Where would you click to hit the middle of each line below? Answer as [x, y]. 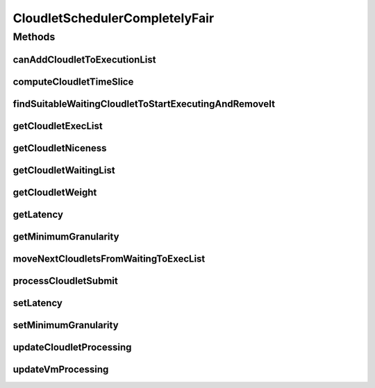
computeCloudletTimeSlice [73, 82]
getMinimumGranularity [66, 236]
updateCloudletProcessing [72, 347]
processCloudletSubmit [65, 281]
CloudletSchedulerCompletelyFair [114, 18]
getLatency [38, 214]
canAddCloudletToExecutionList [84, 59]
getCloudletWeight [55, 192]
